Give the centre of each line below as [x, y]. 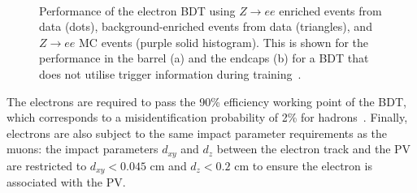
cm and [168, 165]
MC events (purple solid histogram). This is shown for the [224, 42]
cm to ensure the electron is [303, 165]
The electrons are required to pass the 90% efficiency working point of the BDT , [206, 101]
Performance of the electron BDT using [137, 10]
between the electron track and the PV [314, 149]
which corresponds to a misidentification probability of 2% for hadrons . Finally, [207, 117]
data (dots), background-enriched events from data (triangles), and [206, 26]
